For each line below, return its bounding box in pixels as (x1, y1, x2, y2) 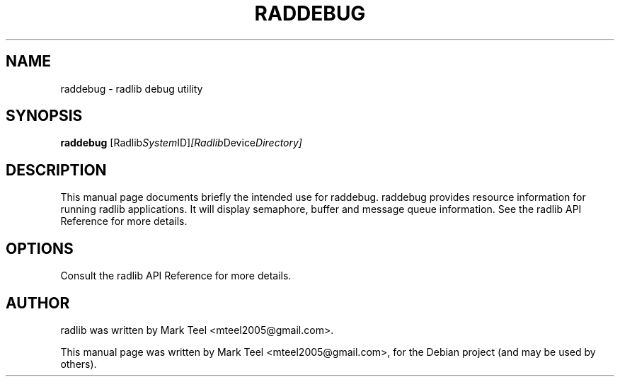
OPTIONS (6, 239, 74, 257)
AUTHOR (6, 294, 70, 312)
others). (60, 357, 97, 370)
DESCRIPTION (6, 161, 107, 179)
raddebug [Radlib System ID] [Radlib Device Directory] (60, 137, 302, 149)
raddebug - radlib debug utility (60, 82, 203, 95)
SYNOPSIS (6, 107, 83, 125)
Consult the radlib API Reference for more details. (60, 270, 292, 282)
